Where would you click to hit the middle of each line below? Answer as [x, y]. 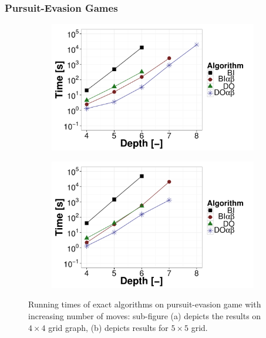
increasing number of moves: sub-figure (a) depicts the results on [145, 316]
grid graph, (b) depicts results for [108, 327]
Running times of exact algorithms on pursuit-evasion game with [145, 304]
